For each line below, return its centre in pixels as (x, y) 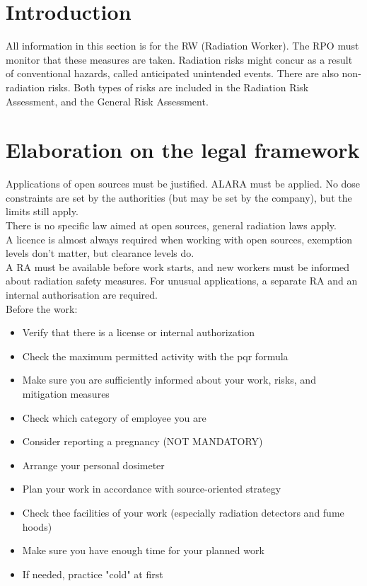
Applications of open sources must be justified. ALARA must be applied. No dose (183, 184)
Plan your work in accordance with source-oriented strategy (152, 489)
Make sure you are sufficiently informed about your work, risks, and (169, 380)
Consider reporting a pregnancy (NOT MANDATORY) (142, 441)
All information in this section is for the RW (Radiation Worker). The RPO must (182, 46)
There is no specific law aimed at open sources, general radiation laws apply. (171, 225)
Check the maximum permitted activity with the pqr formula (155, 356)
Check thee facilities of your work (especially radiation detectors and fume (183, 512)
